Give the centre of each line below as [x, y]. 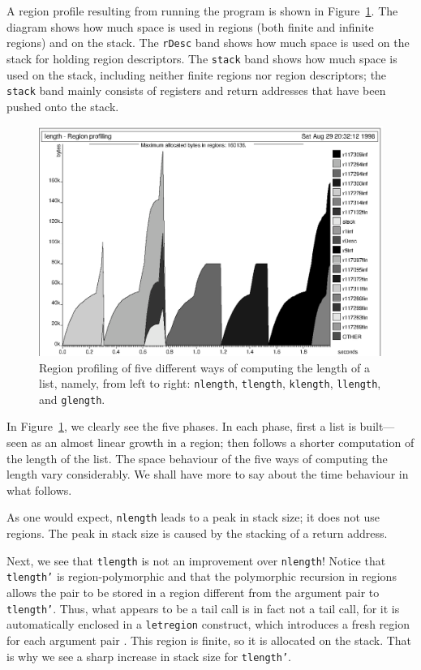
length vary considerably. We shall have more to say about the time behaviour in [208, 474]
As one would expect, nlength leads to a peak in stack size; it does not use [193, 517]
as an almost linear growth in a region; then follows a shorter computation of [223, 442]
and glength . [72, 399]
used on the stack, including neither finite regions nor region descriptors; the [197, 74]
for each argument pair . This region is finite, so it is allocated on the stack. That [209, 640]
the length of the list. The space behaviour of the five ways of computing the [197, 458]
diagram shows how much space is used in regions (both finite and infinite [190, 26]
